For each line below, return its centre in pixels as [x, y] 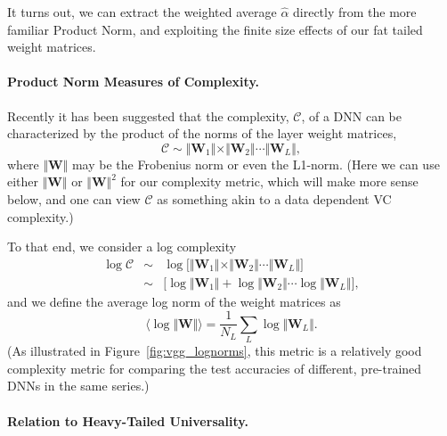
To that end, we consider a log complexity [122, 247]
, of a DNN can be [351, 115]
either [23, 181]
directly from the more [355, 12]
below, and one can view [74, 198]
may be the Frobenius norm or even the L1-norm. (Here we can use [256, 164]
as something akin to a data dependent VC [274, 198]
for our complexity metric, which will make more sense [269, 181]
